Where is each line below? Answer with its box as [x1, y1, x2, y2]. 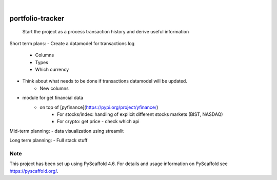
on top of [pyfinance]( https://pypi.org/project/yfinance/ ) [39, 104, 159, 110]
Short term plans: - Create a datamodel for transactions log [9, 40, 135, 46]
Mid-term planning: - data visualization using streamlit [9, 128, 124, 134]
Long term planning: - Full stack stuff [9, 137, 88, 144]
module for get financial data [22, 95, 84, 101]
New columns [39, 85, 69, 91]
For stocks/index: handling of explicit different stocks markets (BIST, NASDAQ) [57, 111, 223, 117]
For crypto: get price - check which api [57, 118, 140, 125]
